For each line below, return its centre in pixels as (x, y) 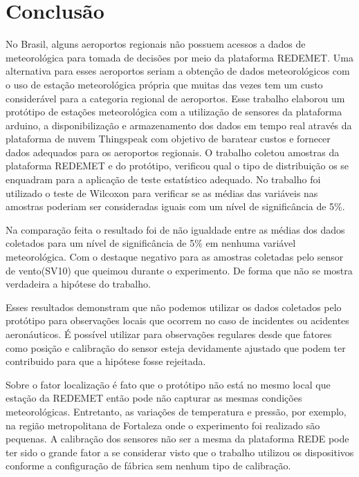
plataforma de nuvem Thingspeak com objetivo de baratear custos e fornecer (168, 139)
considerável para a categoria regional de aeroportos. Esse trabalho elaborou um (175, 98)
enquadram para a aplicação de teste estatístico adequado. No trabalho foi (163, 179)
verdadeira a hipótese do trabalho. (78, 284)
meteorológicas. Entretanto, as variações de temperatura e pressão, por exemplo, (176, 411)
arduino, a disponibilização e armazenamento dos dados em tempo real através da (179, 125)
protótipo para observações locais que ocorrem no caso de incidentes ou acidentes (177, 320)
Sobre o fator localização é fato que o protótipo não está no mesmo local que (168, 384)
